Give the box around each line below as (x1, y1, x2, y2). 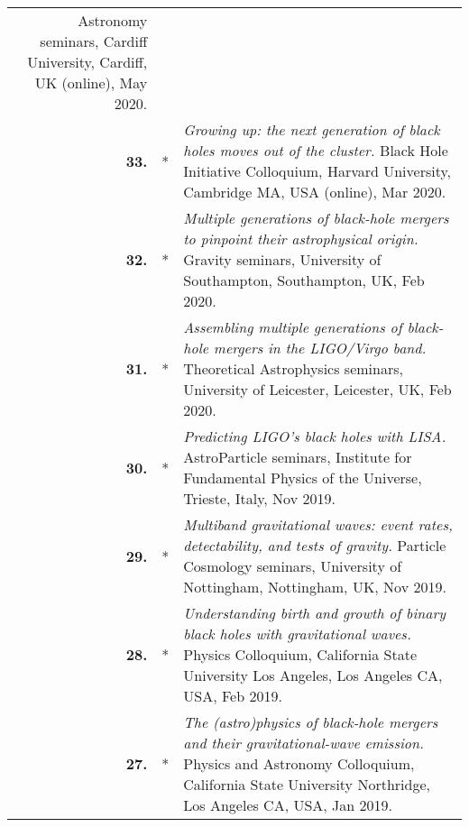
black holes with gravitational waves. (183, 623, 411, 644)
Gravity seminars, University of (183, 249, 382, 270)
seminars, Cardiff (40, 31, 148, 51)
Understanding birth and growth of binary (183, 602, 446, 623)
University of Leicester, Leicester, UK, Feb (183, 379, 452, 400)
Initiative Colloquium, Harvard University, (183, 161, 452, 181)
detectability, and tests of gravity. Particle (183, 535, 446, 556)
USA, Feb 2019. (183, 685, 282, 706)
